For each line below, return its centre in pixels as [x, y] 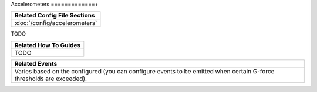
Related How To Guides [48, 45]
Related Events [36, 63]
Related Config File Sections [55, 16]
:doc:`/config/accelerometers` [56, 23]
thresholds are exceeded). [51, 79]
